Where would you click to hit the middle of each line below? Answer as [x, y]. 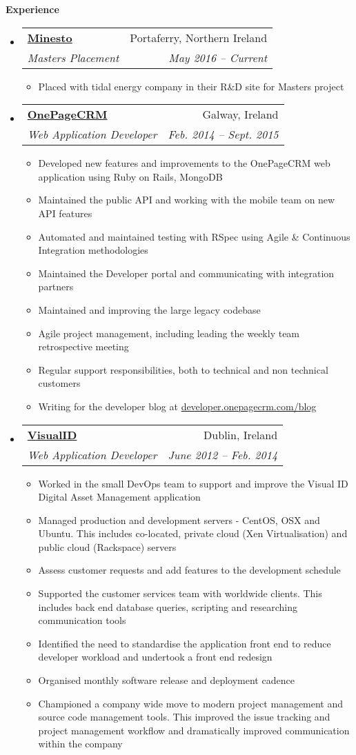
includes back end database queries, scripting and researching [168, 606]
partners [56, 286]
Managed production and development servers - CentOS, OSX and [179, 520]
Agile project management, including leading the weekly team [169, 333]
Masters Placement [73, 57]
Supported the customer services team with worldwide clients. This [180, 593]
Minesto [50, 37]
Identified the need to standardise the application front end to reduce [185, 643]
